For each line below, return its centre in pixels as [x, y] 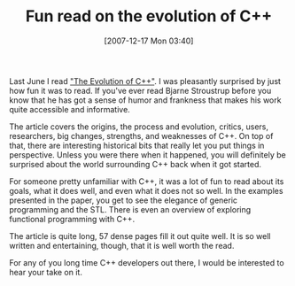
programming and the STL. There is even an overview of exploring [130, 209]
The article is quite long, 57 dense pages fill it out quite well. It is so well [140, 236]
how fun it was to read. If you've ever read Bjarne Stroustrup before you [140, 90]
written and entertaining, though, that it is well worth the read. [122, 245]
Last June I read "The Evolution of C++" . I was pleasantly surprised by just [145, 81]
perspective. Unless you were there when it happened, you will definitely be [147, 155]
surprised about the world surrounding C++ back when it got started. [136, 164]
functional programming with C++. [72, 219]
